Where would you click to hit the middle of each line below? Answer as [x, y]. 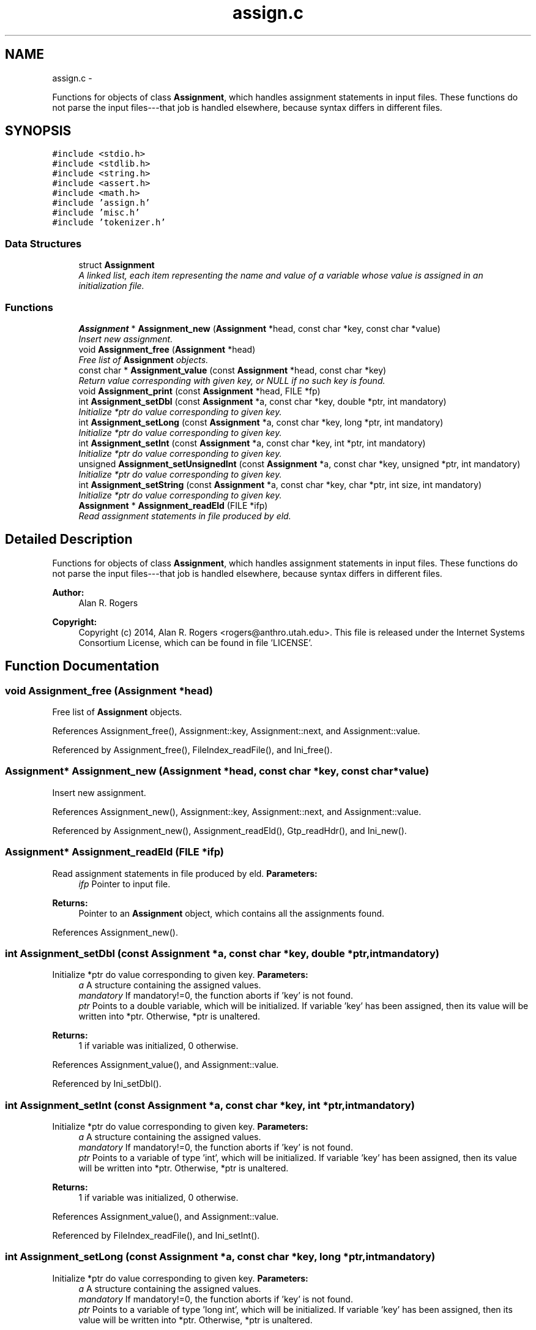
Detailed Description [69, 539]
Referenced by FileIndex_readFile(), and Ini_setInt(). [156, 1235]
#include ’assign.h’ [101, 203]
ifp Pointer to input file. [125, 884]
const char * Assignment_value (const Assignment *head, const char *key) [233, 370]
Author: [68, 592]
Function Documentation [82, 666]
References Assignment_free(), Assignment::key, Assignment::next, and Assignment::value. [236, 731]
